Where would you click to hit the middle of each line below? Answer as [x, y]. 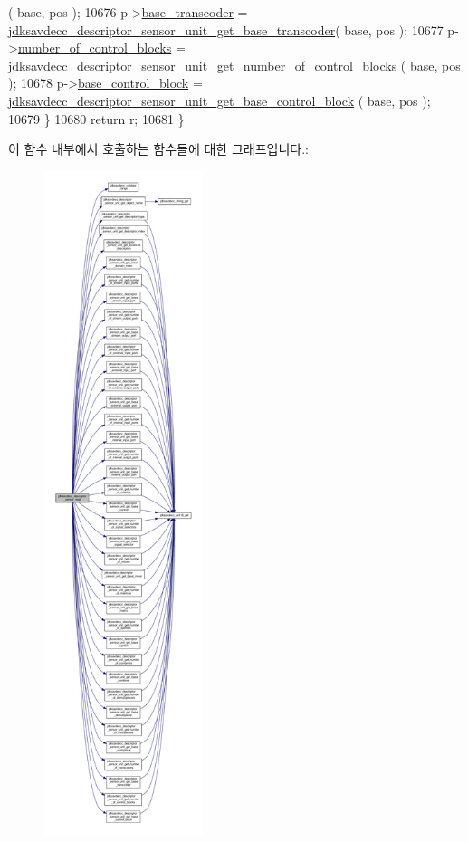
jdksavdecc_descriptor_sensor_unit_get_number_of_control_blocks [203, 65]
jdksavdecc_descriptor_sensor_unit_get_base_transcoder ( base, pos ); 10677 [226, 29]
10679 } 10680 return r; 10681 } [96, 118]
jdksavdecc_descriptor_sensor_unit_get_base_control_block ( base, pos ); [220, 100]
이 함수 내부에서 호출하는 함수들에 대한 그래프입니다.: [158, 149]
